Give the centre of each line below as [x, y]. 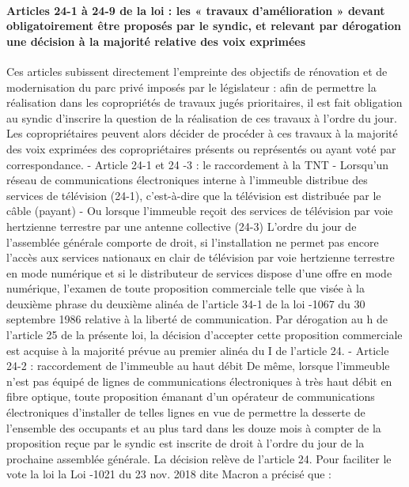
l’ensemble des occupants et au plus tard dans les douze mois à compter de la [194, 427]
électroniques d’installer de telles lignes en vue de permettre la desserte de [186, 412]
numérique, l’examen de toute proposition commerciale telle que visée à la [186, 288]
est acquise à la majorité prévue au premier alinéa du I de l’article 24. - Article [198, 350]
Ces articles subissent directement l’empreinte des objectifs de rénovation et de [197, 71]
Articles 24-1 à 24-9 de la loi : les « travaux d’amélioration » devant [196, 10]
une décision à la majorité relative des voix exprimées [156, 41]
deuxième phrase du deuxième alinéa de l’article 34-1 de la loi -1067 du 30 [186, 303]
